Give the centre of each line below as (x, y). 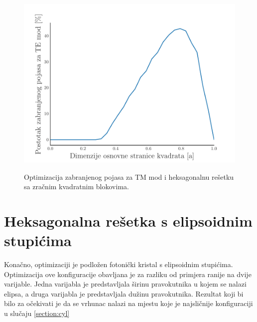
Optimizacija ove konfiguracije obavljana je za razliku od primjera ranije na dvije (128, 274)
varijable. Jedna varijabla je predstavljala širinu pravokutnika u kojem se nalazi (125, 284)
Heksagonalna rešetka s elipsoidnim (128, 220)
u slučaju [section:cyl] (37, 313)
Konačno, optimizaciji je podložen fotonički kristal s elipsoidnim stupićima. (119, 264)
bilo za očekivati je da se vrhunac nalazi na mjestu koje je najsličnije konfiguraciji (128, 303)
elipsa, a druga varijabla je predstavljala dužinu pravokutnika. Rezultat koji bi (124, 293)
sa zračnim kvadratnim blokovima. (76, 186)
